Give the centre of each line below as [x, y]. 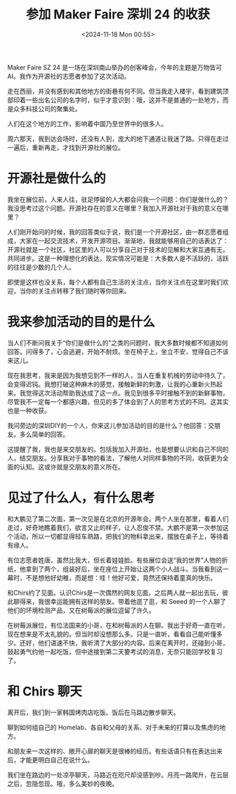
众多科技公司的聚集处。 [47, 108]
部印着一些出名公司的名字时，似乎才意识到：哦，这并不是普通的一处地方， [115, 100]
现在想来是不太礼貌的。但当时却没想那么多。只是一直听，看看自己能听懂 [112, 634]
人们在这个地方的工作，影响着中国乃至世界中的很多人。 [87, 123]
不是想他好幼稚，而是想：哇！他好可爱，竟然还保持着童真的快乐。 [121, 577]
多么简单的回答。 [44, 434]
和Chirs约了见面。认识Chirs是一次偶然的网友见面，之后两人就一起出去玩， [115, 593]
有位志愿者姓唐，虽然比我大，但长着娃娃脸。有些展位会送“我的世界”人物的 [115, 560]
